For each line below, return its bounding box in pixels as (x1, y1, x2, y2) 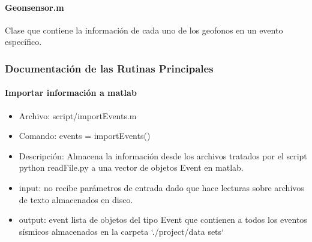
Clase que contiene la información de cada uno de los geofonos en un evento (5, 23, 283, 36)
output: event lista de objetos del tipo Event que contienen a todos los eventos (19, 213, 307, 226)
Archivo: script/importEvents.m (19, 109, 137, 122)
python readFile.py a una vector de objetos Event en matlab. (19, 161, 244, 174)
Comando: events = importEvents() (19, 129, 151, 142)
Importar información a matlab (5, 86, 137, 99)
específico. (5, 35, 42, 48)
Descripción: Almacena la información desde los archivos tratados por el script (19, 149, 307, 162)
